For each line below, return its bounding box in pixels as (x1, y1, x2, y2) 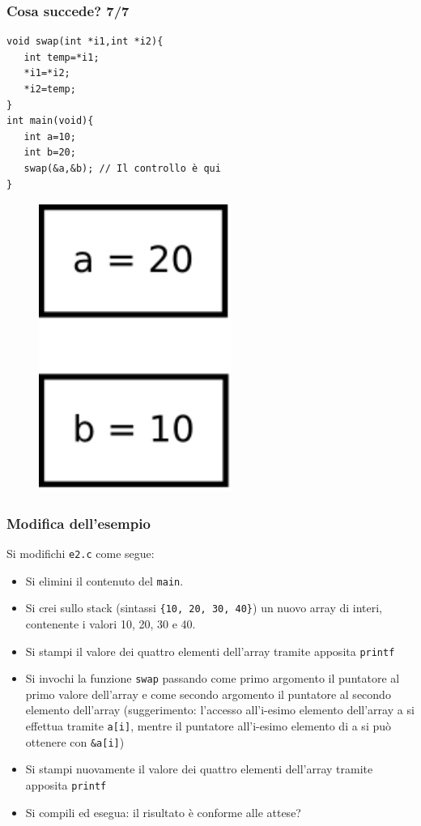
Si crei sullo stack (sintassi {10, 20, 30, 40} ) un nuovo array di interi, (25, 599, 383, 616)
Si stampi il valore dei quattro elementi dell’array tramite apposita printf (25, 642, 395, 659)
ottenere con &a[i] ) (25, 733, 125, 750)
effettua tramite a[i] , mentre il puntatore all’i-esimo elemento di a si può (25, 717, 392, 734)
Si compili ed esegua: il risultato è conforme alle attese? (25, 803, 301, 820)
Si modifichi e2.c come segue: (6, 544, 155, 561)
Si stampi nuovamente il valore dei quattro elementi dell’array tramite (25, 760, 373, 777)
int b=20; (23, 147, 76, 159)
